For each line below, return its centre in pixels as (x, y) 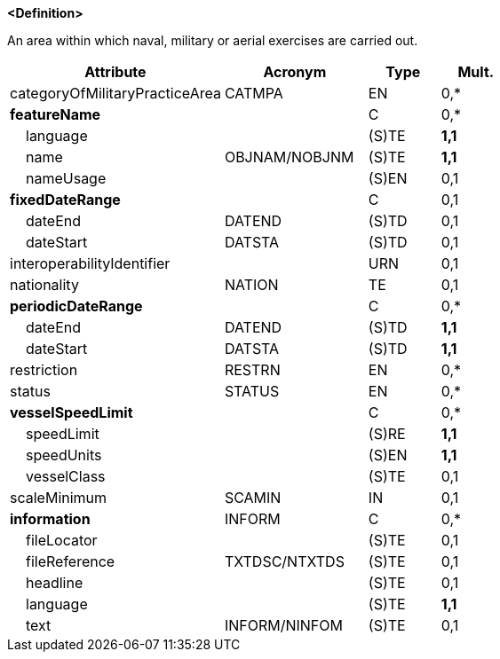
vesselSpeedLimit (71, 412)
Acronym (295, 72)
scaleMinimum (59, 498)
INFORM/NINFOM (283, 625)
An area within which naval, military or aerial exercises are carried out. (213, 40)
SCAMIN (253, 498)
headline (55, 583)
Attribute (115, 72)
